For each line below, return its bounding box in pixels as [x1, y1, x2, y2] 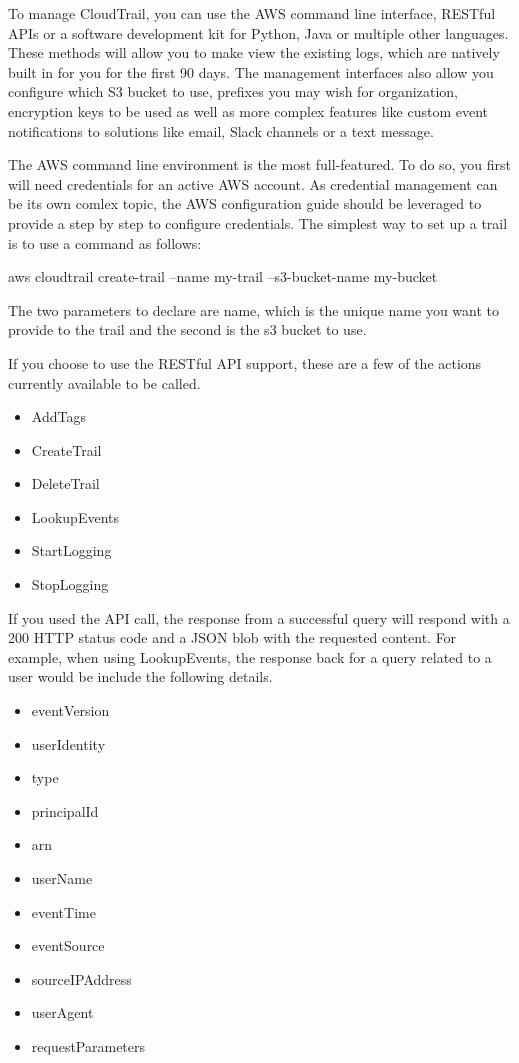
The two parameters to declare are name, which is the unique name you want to [8, 299, 500, 320]
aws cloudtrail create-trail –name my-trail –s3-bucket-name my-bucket [8, 266, 438, 287]
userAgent [31, 1002, 94, 1023]
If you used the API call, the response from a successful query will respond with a [8, 607, 510, 628]
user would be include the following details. [8, 666, 273, 687]
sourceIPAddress [31, 968, 132, 989]
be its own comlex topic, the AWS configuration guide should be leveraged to [8, 193, 482, 214]
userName [31, 868, 93, 888]
